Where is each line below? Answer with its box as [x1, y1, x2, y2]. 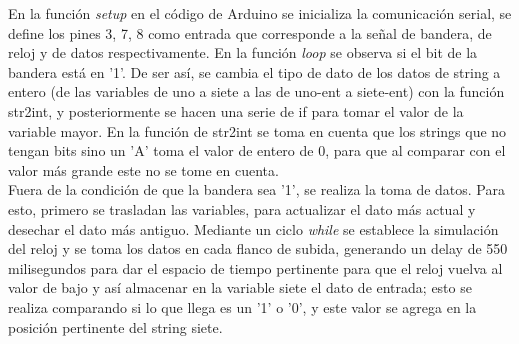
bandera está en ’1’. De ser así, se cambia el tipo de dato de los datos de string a [8, 61, 501, 82]
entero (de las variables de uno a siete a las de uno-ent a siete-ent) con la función [8, 81, 505, 102]
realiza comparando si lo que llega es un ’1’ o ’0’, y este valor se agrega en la [8, 296, 477, 317]
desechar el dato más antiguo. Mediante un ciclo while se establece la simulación [8, 218, 499, 239]
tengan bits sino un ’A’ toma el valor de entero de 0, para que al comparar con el [8, 140, 506, 161]
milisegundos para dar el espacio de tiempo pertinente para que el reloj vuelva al [8, 257, 503, 278]
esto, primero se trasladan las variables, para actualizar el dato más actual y [8, 198, 476, 219]
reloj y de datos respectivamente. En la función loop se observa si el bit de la [8, 42, 478, 63]
